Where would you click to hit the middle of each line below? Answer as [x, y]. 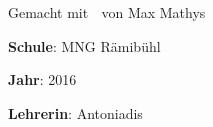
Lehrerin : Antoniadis [75, 112]
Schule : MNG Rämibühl [84, 45]
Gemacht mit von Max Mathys [107, 12]
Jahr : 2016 [42, 79]
